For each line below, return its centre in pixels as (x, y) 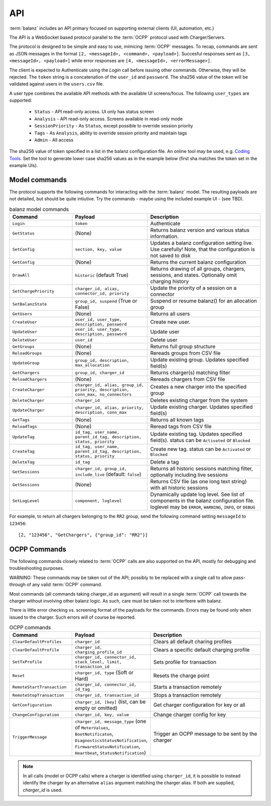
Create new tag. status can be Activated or (201, 449)
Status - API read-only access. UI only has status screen (94, 112)
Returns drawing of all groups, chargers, (198, 269)
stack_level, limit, (98, 662)
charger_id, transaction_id (107, 695)
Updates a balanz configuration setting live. (202, 243)
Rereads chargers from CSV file (188, 379)
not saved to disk (170, 256)
